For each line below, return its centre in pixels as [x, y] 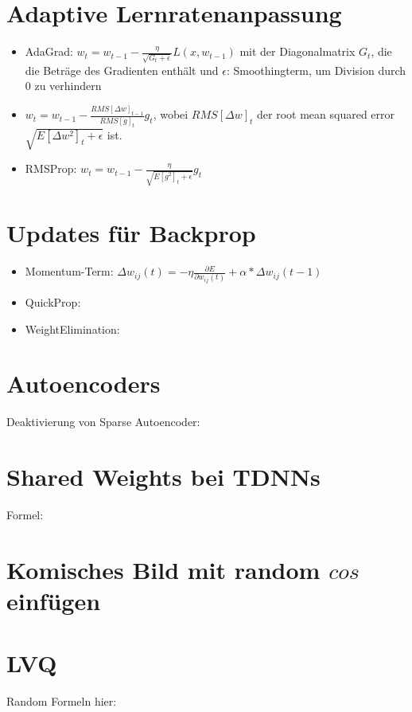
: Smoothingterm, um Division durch [316, 70]
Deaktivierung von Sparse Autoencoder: [103, 422]
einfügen [54, 601]
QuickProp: [53, 302]
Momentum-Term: [69, 271]
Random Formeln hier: [62, 701]
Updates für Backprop [131, 233]
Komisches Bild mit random [163, 569]
